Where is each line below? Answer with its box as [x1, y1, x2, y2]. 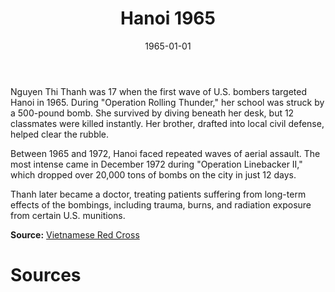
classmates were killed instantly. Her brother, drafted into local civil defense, [10, 117, 325, 129]
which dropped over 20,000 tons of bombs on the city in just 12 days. [10, 168, 297, 181]
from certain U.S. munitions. [10, 209, 126, 221]
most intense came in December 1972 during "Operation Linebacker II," [10, 158, 303, 170]
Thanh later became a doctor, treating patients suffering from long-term [10, 188, 307, 200]
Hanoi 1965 [120, 7, 216, 30]
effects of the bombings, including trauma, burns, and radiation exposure [10, 198, 312, 211]
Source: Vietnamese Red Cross [10, 228, 140, 241]
